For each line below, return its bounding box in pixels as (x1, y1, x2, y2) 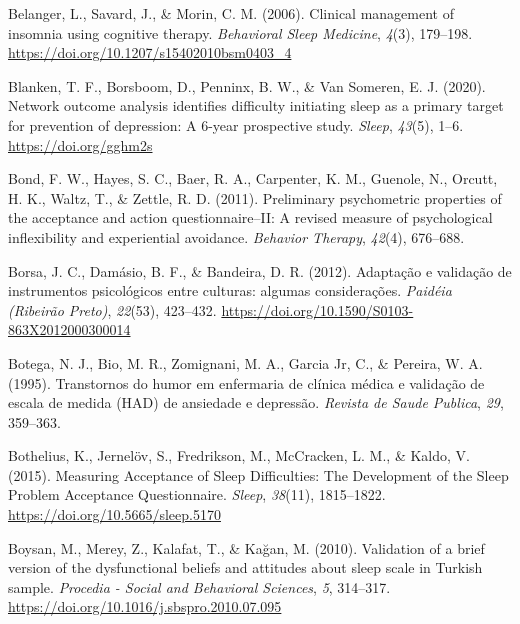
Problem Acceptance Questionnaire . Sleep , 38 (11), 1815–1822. (8, 484, 386, 505)
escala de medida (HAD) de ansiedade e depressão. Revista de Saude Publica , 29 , (8, 392, 504, 413)
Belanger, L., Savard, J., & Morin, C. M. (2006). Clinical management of (8, 3, 454, 23)
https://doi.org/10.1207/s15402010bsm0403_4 (8, 42, 292, 63)
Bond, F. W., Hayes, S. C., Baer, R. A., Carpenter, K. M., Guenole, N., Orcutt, (8, 168, 498, 189)
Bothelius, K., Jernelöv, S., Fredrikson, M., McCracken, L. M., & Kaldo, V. (8, 445, 470, 466)
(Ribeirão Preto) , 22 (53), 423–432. (8, 299, 217, 320)
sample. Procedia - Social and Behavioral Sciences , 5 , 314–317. (8, 576, 391, 597)
